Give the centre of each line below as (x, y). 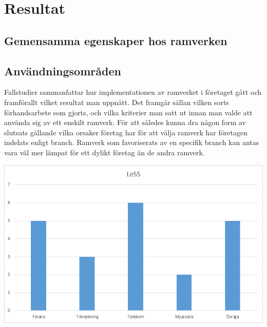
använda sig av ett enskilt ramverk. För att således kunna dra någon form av (125, 122)
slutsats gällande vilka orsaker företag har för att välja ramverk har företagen (126, 132)
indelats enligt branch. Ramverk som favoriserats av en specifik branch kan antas (132, 142)
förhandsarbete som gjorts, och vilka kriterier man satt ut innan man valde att (128, 112)
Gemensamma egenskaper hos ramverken (116, 40)
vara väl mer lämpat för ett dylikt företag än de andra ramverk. (104, 152)
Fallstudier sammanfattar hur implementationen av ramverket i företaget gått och (133, 92)
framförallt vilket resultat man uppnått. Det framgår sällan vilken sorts (117, 102)
